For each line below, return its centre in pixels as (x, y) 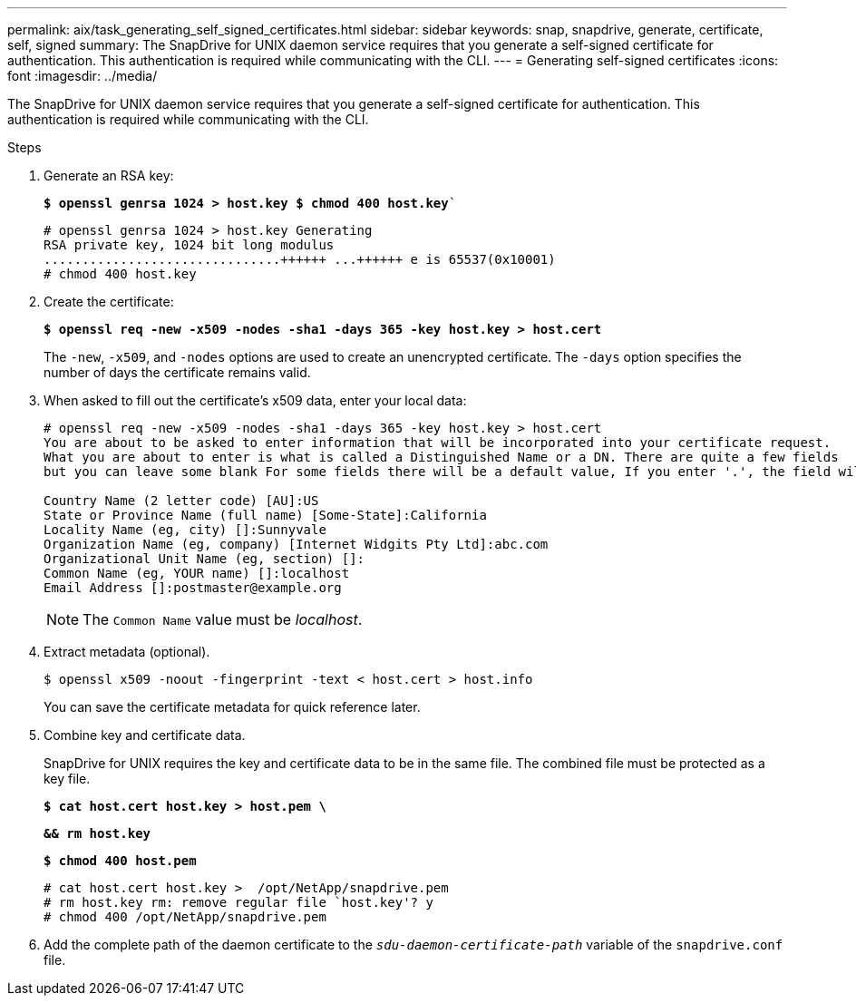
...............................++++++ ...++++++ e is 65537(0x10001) (300, 259)
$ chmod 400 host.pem (120, 861)
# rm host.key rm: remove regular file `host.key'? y (238, 902)
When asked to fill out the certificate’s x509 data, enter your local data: (255, 400)
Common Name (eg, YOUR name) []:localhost (197, 573)
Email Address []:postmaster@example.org (193, 588)
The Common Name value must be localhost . (223, 619)
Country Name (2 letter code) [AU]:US (181, 501)
